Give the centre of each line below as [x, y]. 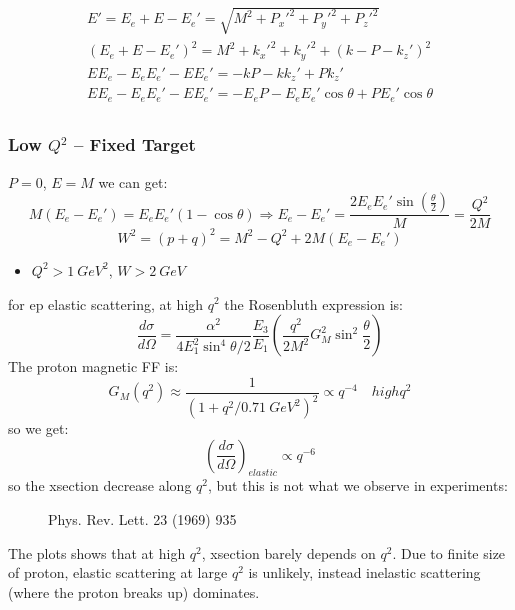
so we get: [38, 428]
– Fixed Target [134, 144]
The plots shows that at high [97, 552]
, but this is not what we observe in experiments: [358, 485]
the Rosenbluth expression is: [313, 303]
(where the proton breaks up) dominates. [134, 591]
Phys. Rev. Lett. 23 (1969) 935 [142, 519]
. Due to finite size [449, 552]
